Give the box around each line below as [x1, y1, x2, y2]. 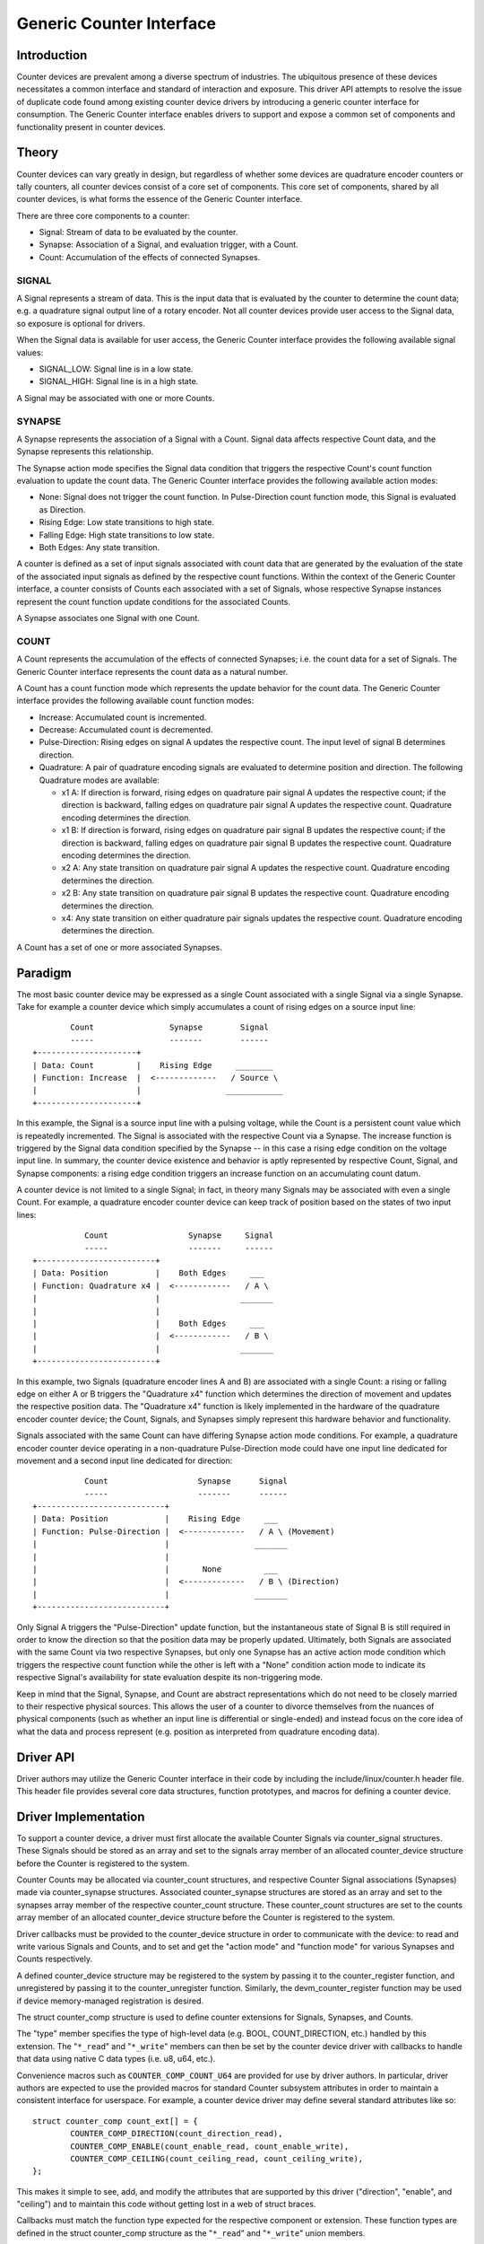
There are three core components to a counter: [16, 210, 190, 221]
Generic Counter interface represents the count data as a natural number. [16, 666, 289, 677]
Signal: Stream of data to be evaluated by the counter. [39, 227, 238, 238]
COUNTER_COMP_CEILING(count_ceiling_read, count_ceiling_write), [70, 2153, 364, 2163]
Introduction [16, 48, 88, 63]
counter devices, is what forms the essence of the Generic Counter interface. [16, 194, 303, 205]
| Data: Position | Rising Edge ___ [32, 1513, 279, 1524]
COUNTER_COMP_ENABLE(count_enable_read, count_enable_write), [70, 2141, 350, 2152]
